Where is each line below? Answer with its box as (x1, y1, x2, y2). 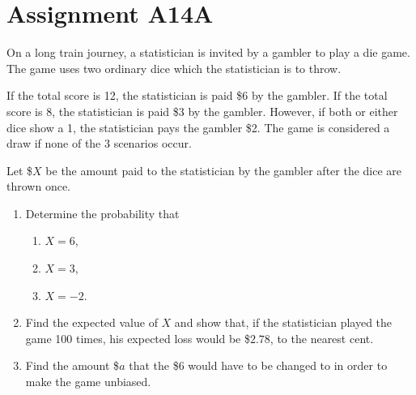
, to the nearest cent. (270, 329, 374, 346)
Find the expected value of (25, 314, 158, 331)
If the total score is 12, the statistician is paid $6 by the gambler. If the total (6, 87, 388, 104)
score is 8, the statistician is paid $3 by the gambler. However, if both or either (6, 102, 398, 119)
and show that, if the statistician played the (174, 314, 393, 331)
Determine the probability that (25, 204, 180, 221)
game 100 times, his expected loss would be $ (25, 329, 250, 346)
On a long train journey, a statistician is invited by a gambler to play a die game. (6, 44, 410, 61)
